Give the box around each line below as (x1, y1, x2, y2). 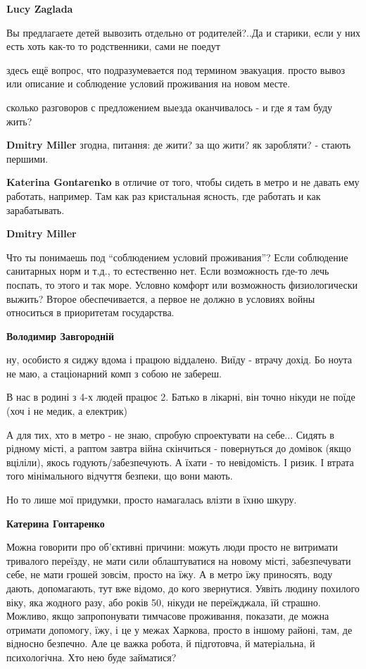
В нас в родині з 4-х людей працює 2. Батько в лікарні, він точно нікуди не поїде (6, 389, 355, 404)
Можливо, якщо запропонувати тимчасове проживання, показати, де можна (6, 608, 329, 623)
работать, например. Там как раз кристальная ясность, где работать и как (6, 188, 321, 203)
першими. (6, 151, 49, 165)
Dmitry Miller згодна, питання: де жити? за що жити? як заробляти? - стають (6, 137, 351, 152)
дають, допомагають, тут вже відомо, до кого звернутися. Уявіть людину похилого (6, 581, 360, 595)
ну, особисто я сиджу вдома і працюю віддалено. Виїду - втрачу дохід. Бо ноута (6, 352, 352, 367)
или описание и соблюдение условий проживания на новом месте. (6, 76, 291, 91)
